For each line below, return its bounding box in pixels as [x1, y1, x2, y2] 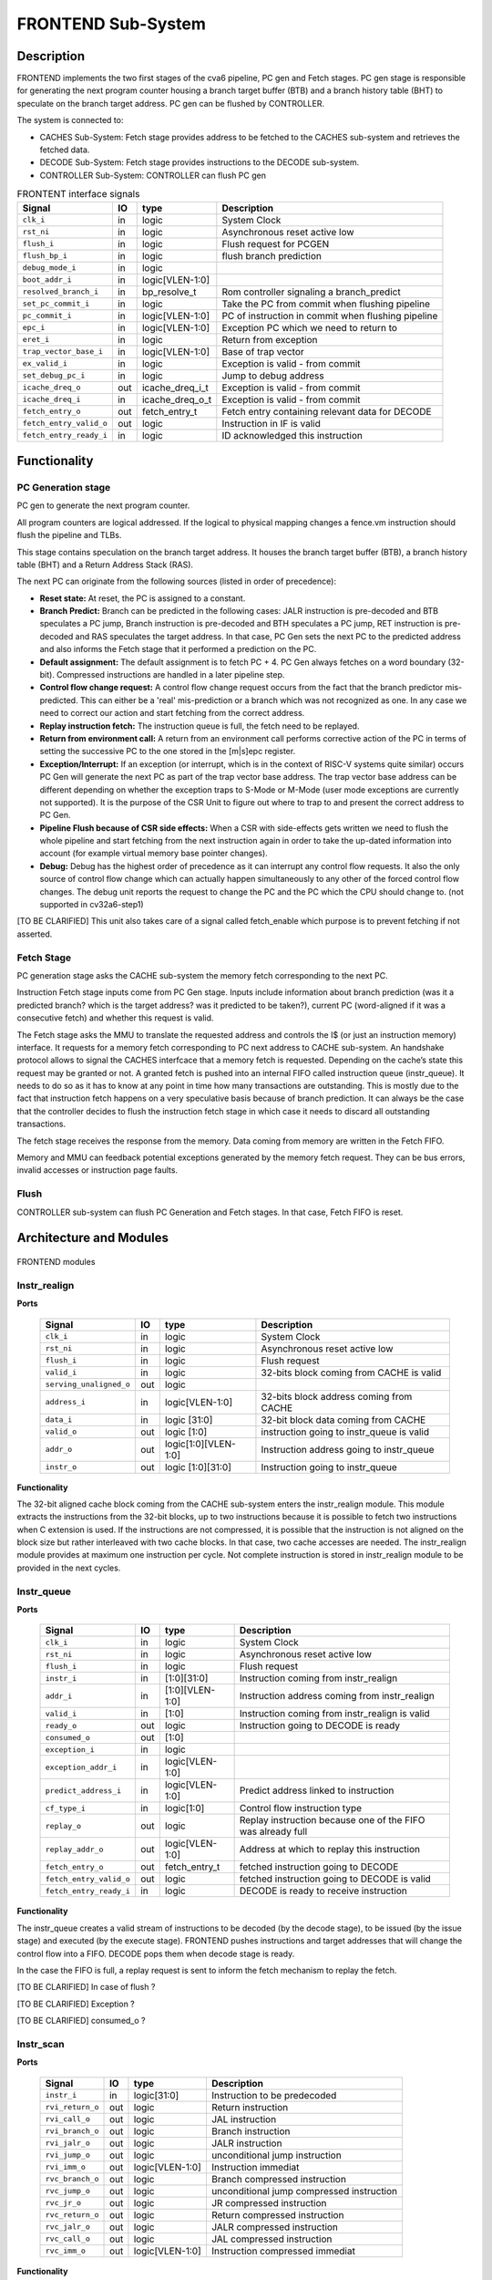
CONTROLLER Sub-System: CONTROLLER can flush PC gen [39, 170, 266, 181]
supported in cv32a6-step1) [39, 899, 145, 910]
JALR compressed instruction [210, 2221, 339, 2233]
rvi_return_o [45, 2102, 99, 2112]
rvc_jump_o [45, 2186, 91, 2196]
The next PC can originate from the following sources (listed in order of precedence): [16, 575, 337, 587]
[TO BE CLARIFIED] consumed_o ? [16, 2016, 146, 2026]
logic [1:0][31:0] [164, 1460, 232, 1473]
